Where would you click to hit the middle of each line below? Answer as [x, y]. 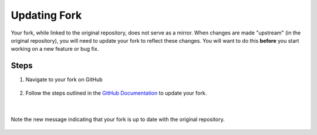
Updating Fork [46, 15]
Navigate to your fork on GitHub [64, 79]
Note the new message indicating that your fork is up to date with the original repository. [118, 119]
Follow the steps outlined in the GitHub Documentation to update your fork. [116, 93]
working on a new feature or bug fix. [55, 49]
